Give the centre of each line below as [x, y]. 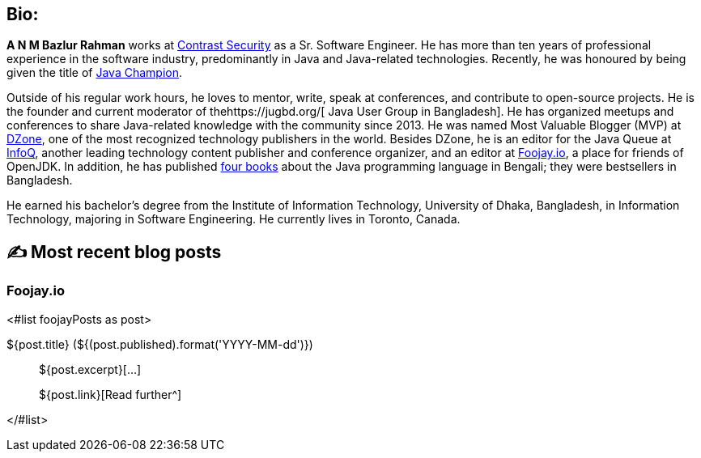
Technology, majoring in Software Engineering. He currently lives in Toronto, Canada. [234, 219]
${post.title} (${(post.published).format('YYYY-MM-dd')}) [160, 344]
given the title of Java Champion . [95, 73]
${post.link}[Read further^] [110, 394]
